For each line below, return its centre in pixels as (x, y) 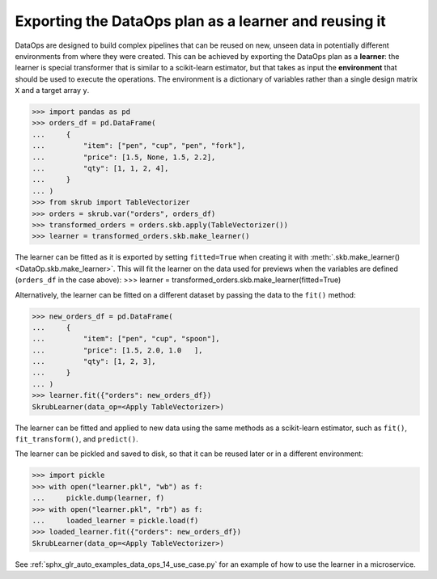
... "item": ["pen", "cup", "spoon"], (126, 339)
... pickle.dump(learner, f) (98, 498)
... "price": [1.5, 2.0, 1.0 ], (117, 350)
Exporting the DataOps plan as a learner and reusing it (200, 21)
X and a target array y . (52, 91)
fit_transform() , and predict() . (76, 439)
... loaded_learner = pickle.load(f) (115, 520)
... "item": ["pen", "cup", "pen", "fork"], (139, 146)
